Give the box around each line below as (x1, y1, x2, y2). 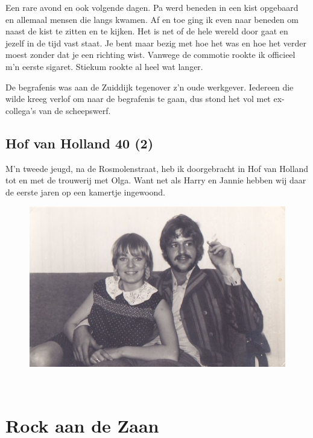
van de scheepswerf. (39, 104, 111, 116)
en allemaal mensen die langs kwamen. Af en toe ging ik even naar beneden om (5, 13, 299, 25)
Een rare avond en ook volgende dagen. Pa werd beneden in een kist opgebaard (5, 1, 299, 13)
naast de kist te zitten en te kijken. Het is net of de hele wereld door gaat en (5, 25, 288, 37)
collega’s (5, 104, 36, 116)
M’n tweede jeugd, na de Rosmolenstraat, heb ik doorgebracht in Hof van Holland (5, 162, 309, 174)
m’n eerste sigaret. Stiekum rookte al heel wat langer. (5, 60, 203, 72)
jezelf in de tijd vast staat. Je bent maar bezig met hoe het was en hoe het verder (5, 36, 307, 49)
